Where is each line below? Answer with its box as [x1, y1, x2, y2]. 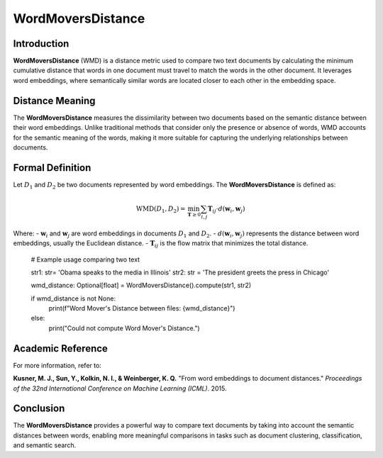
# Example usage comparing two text [30, 255, 140, 264]
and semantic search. [13, 441, 77, 449]
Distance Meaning [13, 94, 96, 106]
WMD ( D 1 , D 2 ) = [135, 204, 186, 214]
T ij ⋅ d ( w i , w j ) [207, 204, 245, 214]
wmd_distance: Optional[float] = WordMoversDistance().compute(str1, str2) [30, 281, 252, 290]
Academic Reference [13, 342, 108, 354]
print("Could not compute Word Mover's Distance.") [48, 323, 200, 333]
